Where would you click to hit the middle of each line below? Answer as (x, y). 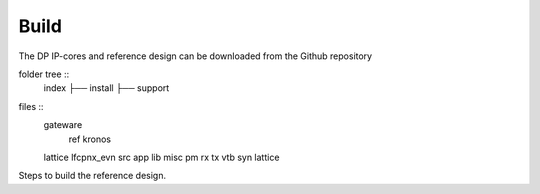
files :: (31, 106)
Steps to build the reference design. (92, 176)
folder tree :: (44, 74)
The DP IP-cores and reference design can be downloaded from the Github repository (195, 56)
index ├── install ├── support (106, 88)
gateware (63, 125)
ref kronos (90, 139)
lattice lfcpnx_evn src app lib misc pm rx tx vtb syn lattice (161, 157)
